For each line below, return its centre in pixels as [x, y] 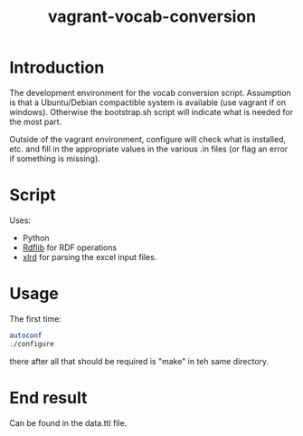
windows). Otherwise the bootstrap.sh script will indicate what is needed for [151, 111]
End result [48, 397]
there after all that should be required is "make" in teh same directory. [139, 361]
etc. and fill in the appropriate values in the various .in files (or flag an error [149, 149]
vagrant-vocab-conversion [152, 17]
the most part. [36, 121]
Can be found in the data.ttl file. [68, 422]
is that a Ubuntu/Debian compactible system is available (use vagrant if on [148, 102]
